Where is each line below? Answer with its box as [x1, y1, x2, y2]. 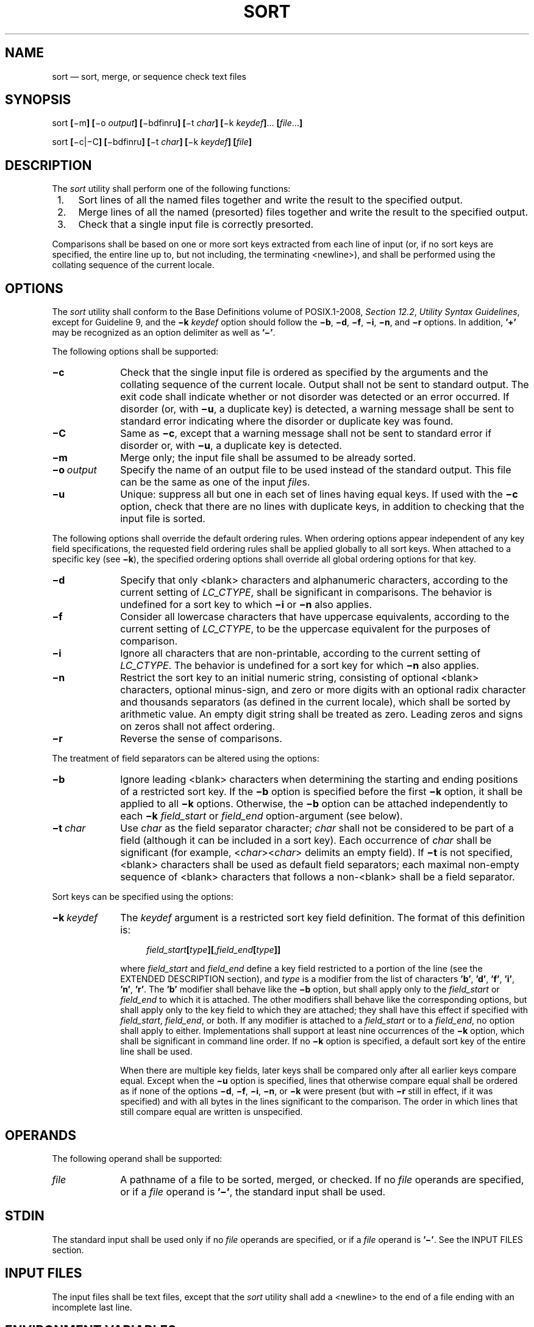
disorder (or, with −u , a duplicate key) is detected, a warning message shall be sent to [120, 403, 514, 416]
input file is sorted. [120, 512, 205, 525]
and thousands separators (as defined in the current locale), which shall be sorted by [120, 696, 511, 709]
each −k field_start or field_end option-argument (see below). [120, 810, 403, 823]
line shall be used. [120, 1046, 193, 1057]
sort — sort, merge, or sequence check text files [52, 71, 246, 82]
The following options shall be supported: [52, 346, 219, 357]
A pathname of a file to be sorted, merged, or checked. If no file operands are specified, [120, 1173, 524, 1186]
